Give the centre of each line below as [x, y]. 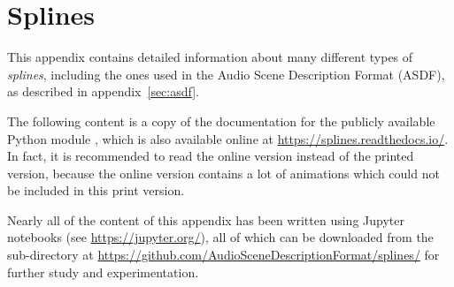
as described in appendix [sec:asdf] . [104, 91]
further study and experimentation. [103, 272]
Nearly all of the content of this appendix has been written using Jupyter [206, 219]
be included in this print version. [96, 190]
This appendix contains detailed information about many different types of [210, 57]
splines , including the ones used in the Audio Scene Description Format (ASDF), [226, 74]
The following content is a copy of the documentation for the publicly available [221, 121]
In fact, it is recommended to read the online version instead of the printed [211, 156]
